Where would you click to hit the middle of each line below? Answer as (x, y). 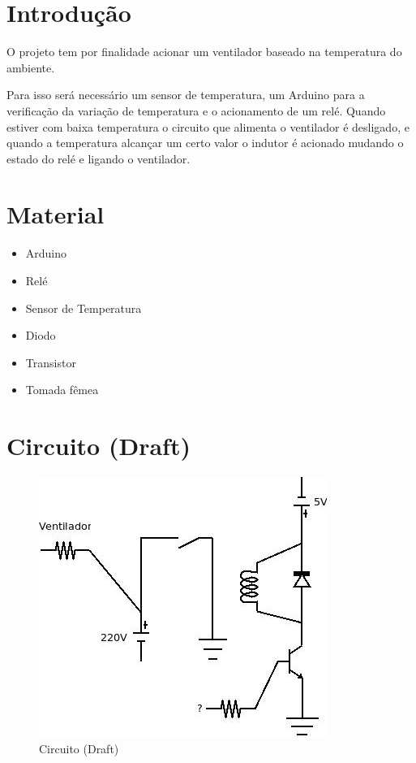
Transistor (51, 362)
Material (56, 214)
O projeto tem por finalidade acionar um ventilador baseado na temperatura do (204, 52)
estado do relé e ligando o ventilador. (99, 158)
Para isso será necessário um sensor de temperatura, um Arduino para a (186, 95)
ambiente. (31, 67)
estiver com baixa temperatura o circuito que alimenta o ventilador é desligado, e (208, 126)
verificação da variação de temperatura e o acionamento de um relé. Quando (196, 110)
